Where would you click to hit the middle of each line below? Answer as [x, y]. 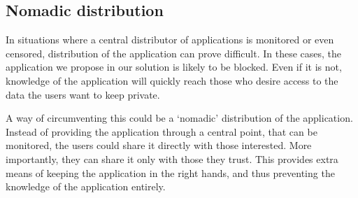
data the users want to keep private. [83, 94]
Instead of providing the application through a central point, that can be [162, 131]
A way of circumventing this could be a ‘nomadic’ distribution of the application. [179, 118]
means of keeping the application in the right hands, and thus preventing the [170, 172]
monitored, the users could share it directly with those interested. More [159, 145]
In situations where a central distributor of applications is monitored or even [170, 40]
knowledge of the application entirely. [86, 186]
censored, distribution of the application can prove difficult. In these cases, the [174, 53]
